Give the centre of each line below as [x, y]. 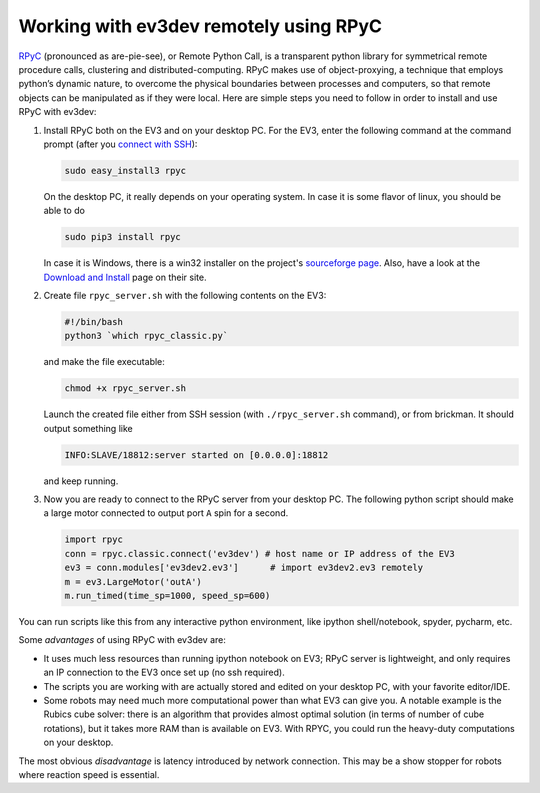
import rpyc [94, 539]
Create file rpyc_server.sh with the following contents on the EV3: [185, 295]
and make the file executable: [104, 362]
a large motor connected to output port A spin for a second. [166, 513]
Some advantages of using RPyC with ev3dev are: [122, 640]
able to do [64, 211]
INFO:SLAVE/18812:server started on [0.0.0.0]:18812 [196, 454]
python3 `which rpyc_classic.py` [146, 336]
